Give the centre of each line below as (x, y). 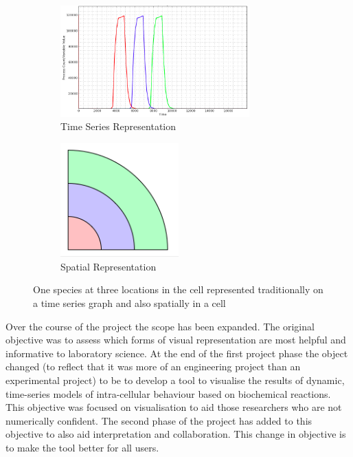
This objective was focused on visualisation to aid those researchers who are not (174, 407)
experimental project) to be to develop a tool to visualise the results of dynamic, (175, 380)
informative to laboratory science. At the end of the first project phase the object (177, 353)
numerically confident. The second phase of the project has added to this (159, 420)
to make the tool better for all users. (82, 447)
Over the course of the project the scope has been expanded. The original (160, 326)
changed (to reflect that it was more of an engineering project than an (153, 366)
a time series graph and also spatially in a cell (129, 303)
